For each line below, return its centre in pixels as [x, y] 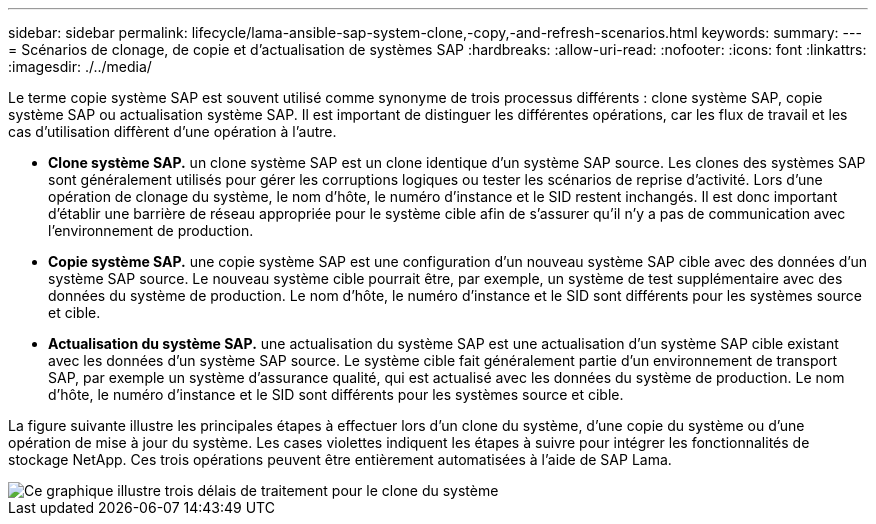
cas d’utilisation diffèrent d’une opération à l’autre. [172, 131]
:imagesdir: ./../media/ [80, 66]
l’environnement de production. [151, 230]
